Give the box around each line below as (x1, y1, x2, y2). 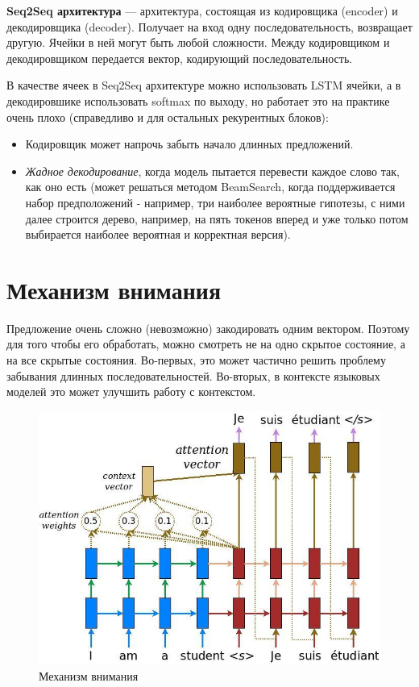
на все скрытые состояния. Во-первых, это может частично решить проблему (6, 352, 386, 368)
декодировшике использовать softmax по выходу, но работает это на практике (6, 92, 390, 109)
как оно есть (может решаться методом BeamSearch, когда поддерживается (25, 178, 396, 195)
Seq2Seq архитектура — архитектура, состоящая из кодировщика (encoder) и (6, 2, 398, 19)
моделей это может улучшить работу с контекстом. (6, 383, 256, 400)
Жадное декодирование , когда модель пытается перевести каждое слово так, (25, 162, 400, 179)
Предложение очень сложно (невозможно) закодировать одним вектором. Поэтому (6, 319, 410, 336)
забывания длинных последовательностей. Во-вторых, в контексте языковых (6, 367, 380, 384)
